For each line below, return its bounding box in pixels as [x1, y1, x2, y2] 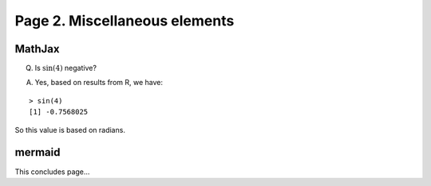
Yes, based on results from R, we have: [34, 78, 164, 87]
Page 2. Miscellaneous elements [14, 12, 235, 29]
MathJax [14, 42, 60, 56]
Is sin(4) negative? [34, 64, 97, 73]
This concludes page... [14, 167, 90, 176]
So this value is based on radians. [14, 125, 125, 134]
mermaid [14, 145, 61, 159]
